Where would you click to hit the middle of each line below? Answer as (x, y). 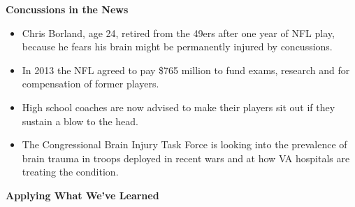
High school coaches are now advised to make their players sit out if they (179, 107)
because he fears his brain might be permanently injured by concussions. (177, 47)
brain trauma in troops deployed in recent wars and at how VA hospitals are (186, 158)
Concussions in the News (67, 9)
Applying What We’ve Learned (82, 195)
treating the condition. (70, 172)
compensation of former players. (90, 84)
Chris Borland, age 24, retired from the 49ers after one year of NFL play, (178, 33)
